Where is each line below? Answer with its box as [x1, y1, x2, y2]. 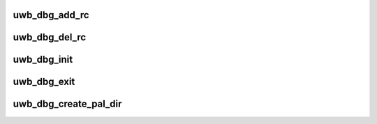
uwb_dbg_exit [13, 76, 75, 88]
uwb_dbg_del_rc [13, 31, 87, 43]
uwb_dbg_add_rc [13, 9, 90, 21]
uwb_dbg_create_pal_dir [13, 98, 122, 110]
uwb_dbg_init [13, 54, 73, 65]
